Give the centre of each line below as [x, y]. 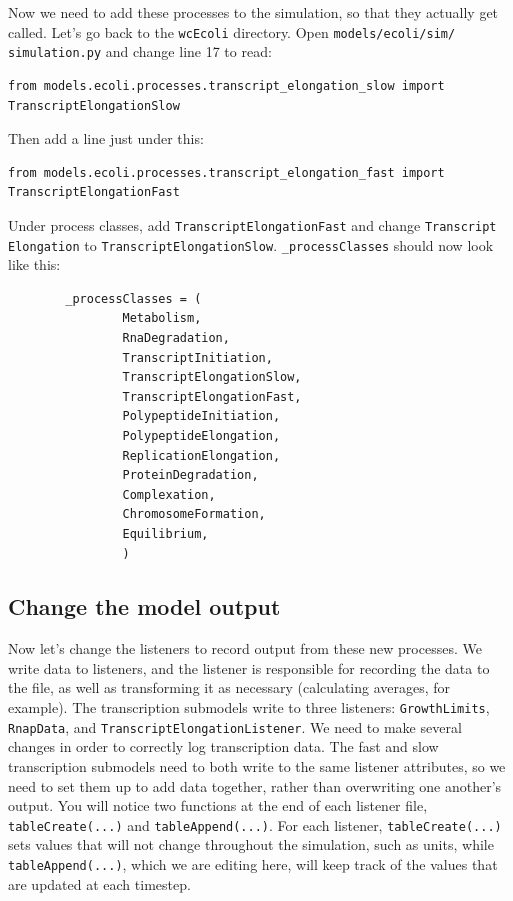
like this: [34, 264]
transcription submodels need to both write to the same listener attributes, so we [257, 765]
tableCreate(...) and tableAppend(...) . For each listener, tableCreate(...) [255, 824]
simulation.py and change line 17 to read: [140, 51]
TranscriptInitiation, [197, 357]
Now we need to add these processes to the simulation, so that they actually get [253, 12]
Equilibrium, [165, 533]
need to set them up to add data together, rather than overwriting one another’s [255, 785]
